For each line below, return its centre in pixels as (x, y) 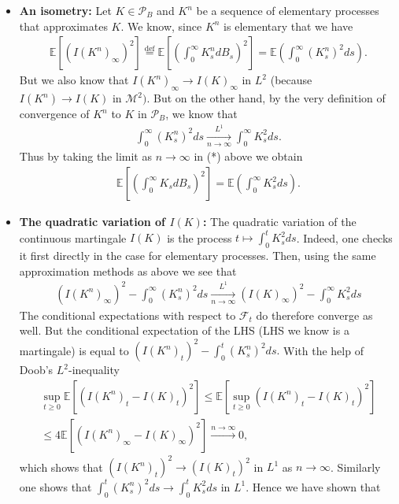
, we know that (201, 114)
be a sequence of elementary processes (288, 10)
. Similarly (356, 467)
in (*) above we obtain (248, 156)
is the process (199, 237)
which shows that (61, 467)
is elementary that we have (288, 26)
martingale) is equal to (74, 350)
